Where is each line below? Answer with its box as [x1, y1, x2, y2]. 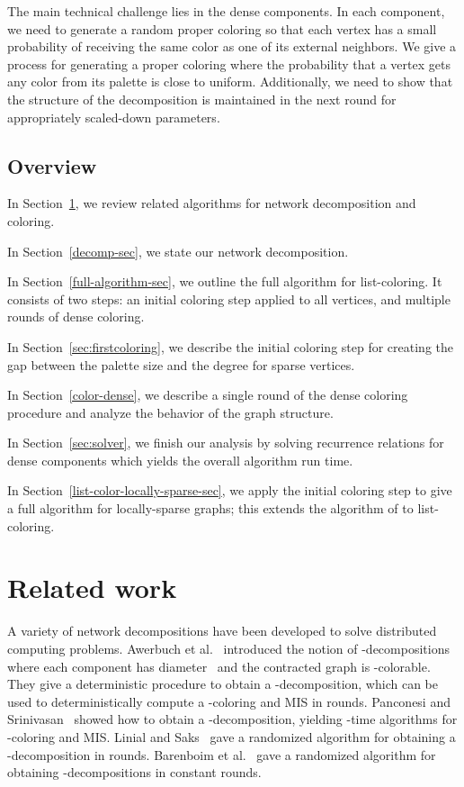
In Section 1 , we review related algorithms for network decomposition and [7, 194, 416, 213]
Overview [7, 151, 97, 179]
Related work [7, 569, 177, 606]
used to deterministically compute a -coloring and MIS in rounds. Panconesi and [7, 692, 451, 710]
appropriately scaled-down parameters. [7, 107, 220, 126]
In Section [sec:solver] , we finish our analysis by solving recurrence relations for [7, 433, 444, 452]
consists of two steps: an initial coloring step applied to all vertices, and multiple [7, 289, 451, 308]
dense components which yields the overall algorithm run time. [7, 450, 353, 469]
